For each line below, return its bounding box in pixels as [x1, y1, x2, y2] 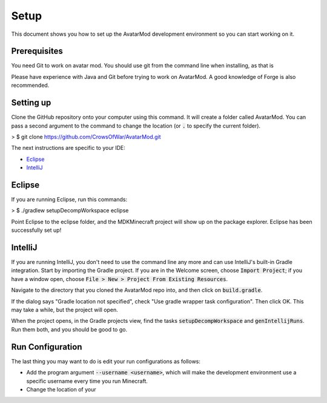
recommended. [11, 82, 50, 89]
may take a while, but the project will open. [11, 306, 118, 314]
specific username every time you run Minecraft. [26, 377, 148, 385]
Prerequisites [11, 46, 63, 56]
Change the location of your [26, 385, 96, 393]
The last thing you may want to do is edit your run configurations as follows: [11, 357, 201, 365]
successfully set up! [11, 226, 62, 234]
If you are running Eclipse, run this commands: [11, 196, 128, 203]
